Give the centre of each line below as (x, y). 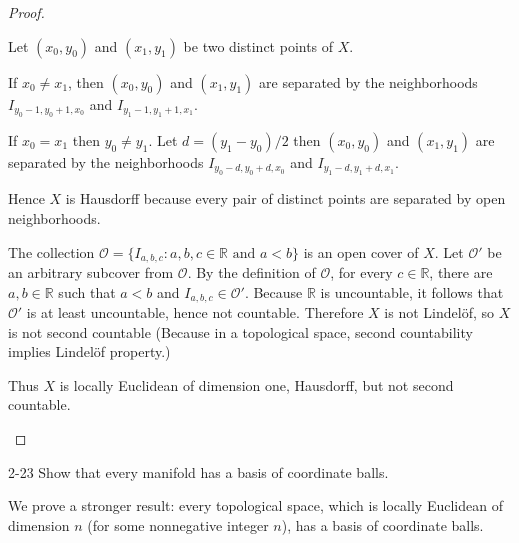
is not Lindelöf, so (439, 312)
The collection (51, 251)
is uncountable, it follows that (412, 291)
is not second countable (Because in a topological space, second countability (240, 331)
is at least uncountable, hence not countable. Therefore (195, 312)
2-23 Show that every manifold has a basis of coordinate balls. (198, 471)
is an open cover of (361, 251)
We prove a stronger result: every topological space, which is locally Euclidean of (255, 505)
